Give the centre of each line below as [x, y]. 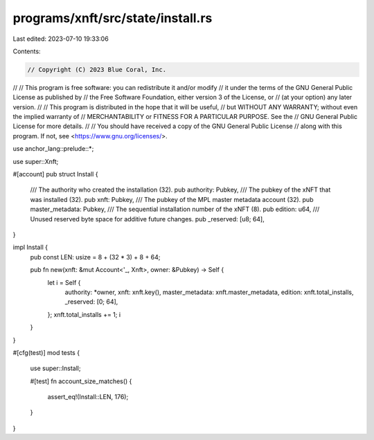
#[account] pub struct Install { [55, 174]
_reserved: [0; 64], [91, 302]
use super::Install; [55, 368]
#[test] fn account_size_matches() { [81, 381]
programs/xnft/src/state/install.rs [113, 18]
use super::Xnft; [36, 161]
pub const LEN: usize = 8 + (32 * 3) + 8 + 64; [95, 257]
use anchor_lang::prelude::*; [53, 149]
